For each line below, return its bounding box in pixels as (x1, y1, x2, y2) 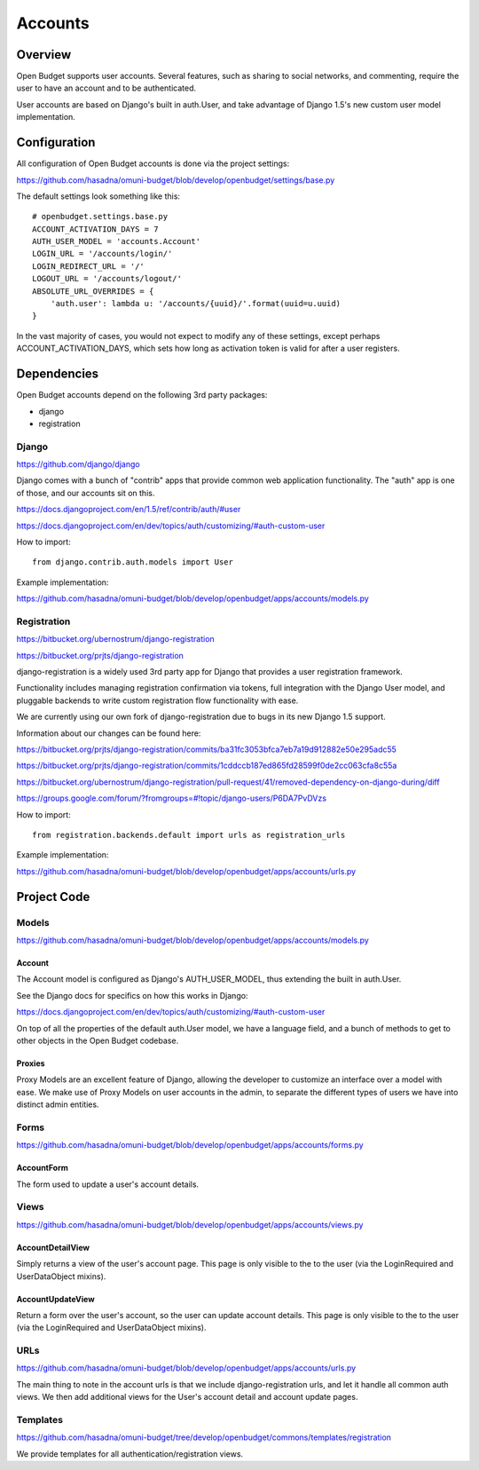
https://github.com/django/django (16, 459, 141, 470)
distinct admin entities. (16, 1099, 99, 1110)
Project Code (16, 889, 90, 905)
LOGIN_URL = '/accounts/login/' (32, 249, 173, 259)
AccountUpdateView (16, 1293, 95, 1304)
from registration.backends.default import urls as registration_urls (32, 830, 346, 840)
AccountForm (16, 1163, 68, 1174)
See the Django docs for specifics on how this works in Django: (16, 990, 248, 1000)
